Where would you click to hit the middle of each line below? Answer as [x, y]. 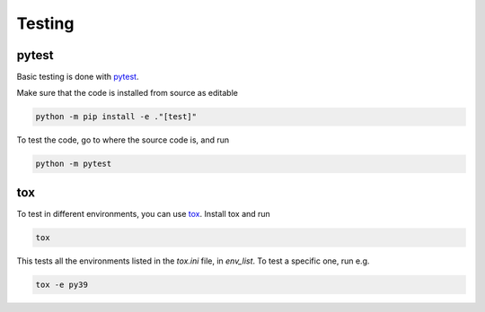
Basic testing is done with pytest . [78, 77]
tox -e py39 [62, 284]
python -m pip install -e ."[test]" [116, 117]
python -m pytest [74, 164]
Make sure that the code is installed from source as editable [127, 93]
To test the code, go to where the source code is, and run [123, 140]
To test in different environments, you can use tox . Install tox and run [144, 213]
